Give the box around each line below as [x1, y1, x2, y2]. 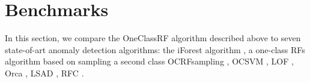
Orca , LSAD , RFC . [5, 66, 84, 79]
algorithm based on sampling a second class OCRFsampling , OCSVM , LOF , [5, 55, 294, 67]
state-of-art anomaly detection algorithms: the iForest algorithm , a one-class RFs [5, 43, 305, 56]
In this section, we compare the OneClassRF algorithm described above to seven [5, 32, 301, 44]
